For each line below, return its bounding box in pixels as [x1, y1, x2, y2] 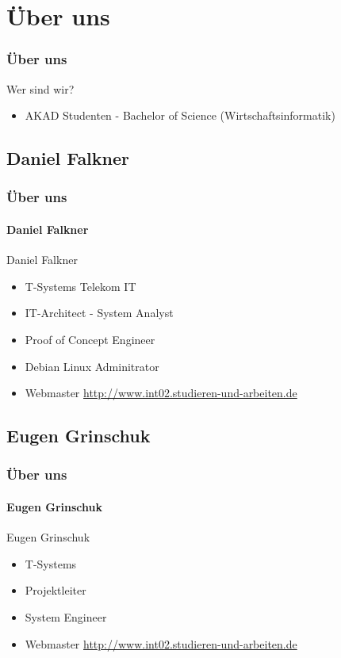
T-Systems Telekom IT [25, 277, 136, 294]
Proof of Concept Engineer [25, 331, 155, 347]
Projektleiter [25, 582, 86, 599]
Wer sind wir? [6, 80, 75, 97]
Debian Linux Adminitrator [25, 358, 159, 374]
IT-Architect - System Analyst [25, 304, 174, 321]
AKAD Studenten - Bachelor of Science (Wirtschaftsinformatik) [25, 107, 335, 124]
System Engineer [25, 608, 107, 625]
